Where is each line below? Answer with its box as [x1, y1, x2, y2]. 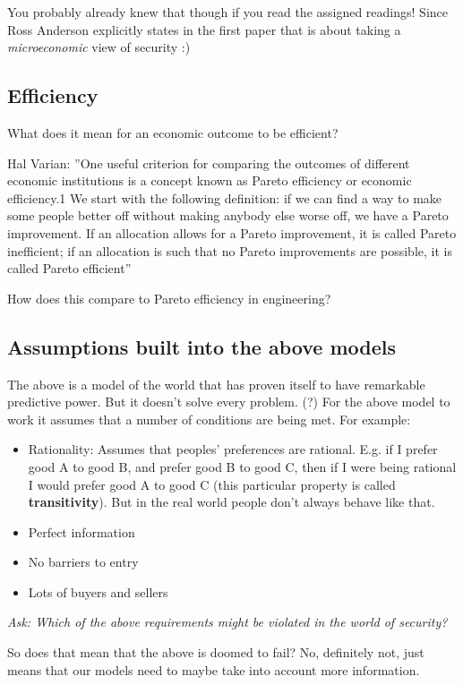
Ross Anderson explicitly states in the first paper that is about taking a [7, 20, 401, 39]
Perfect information [28, 522, 135, 541]
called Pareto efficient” [7, 259, 132, 278]
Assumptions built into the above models [7, 332, 396, 360]
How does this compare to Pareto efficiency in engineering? [7, 288, 331, 307]
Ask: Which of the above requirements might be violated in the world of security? [7, 612, 448, 631]
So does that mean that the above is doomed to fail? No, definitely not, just [7, 643, 424, 662]
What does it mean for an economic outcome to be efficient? [7, 123, 339, 141]
